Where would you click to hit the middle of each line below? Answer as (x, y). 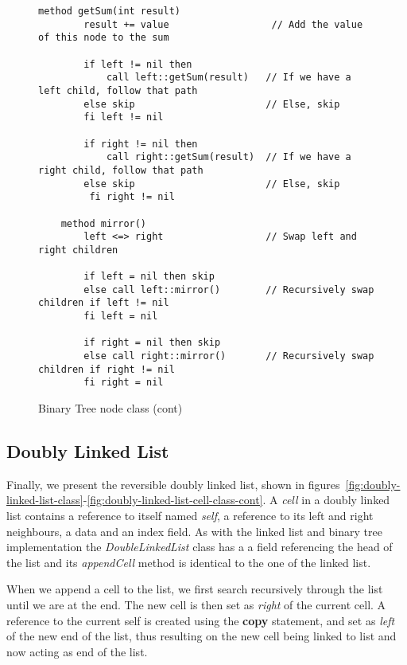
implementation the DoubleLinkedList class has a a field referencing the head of (200, 547)
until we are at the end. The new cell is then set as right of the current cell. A (196, 604)
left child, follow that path (118, 90)
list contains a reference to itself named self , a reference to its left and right (190, 516)
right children (78, 250)
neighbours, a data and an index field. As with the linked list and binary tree (194, 531)
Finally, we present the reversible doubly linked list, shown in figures (173, 484)
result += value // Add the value (223, 24)
